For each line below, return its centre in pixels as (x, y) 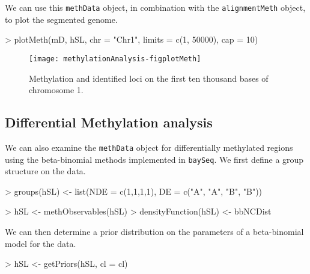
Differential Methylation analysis (109, 122)
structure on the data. (45, 171)
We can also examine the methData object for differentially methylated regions (149, 147)
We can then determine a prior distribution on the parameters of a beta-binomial (154, 231)
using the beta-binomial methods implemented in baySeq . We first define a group (154, 159)
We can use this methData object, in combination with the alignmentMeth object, (155, 7)
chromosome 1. (56, 90)
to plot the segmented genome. (61, 19)
